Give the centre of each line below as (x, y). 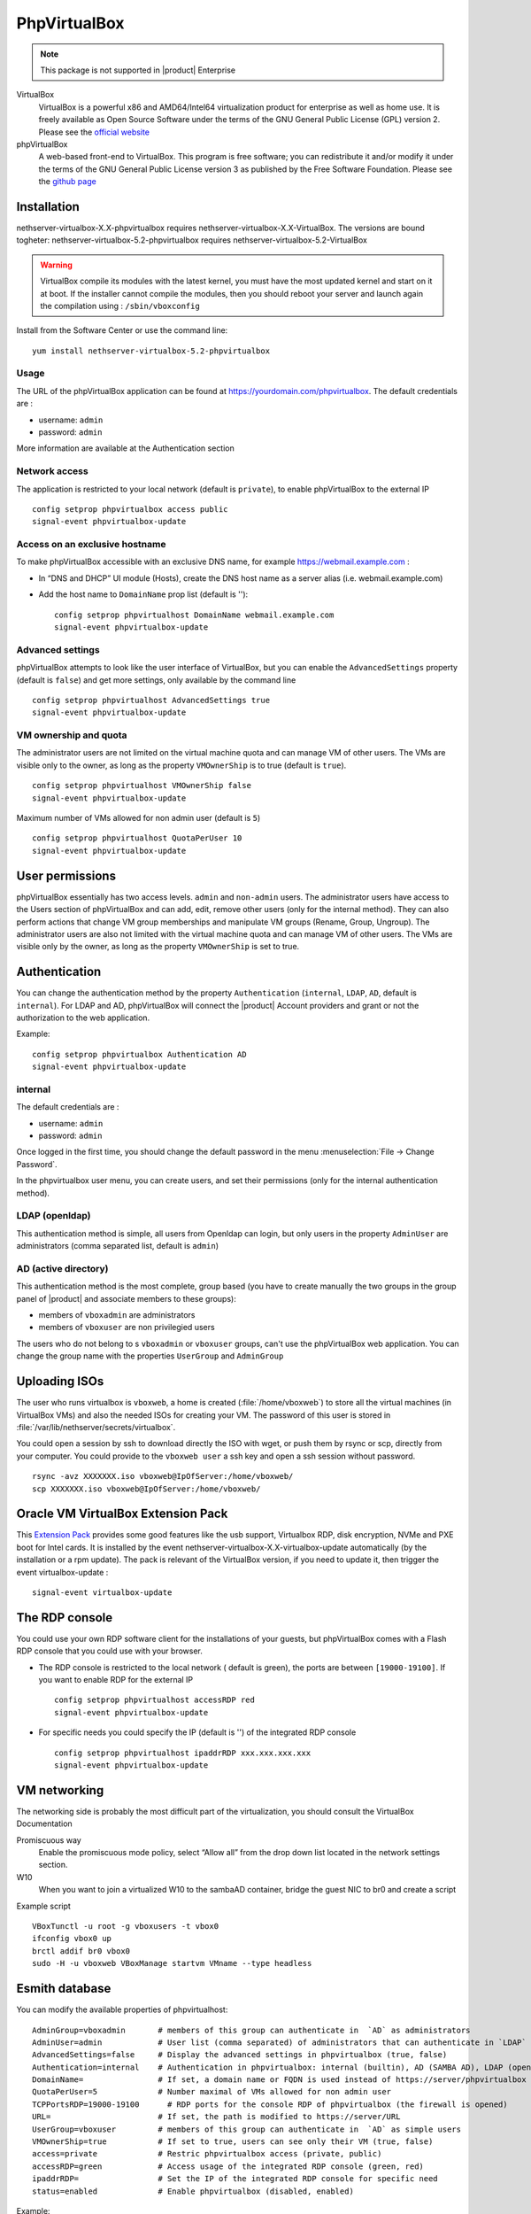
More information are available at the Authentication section (125, 448)
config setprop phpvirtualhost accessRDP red (155, 1700)
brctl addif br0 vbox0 (81, 1951)
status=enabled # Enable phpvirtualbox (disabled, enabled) (193, 2191)
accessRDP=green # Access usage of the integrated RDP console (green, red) (228, 2166)
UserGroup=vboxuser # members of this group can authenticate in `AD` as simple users (247, 2129)
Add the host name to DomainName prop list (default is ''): (143, 594)
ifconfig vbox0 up (72, 1939)
